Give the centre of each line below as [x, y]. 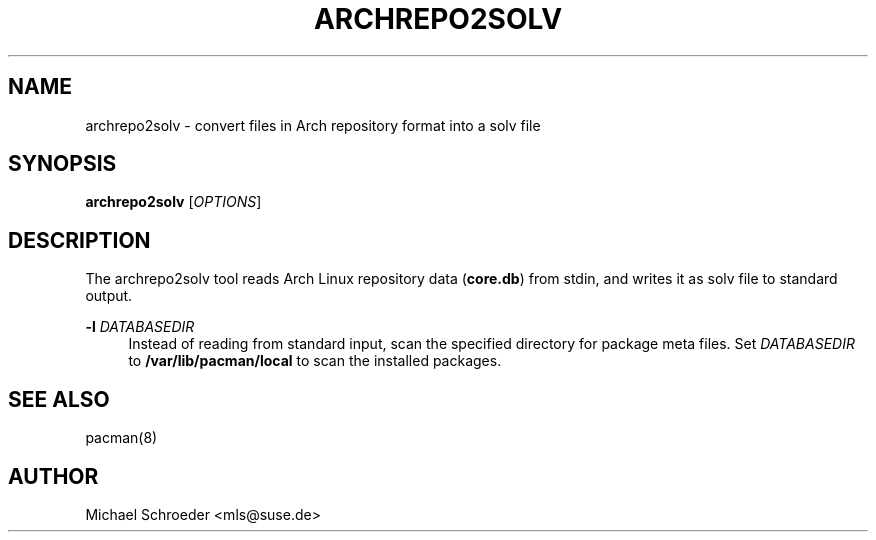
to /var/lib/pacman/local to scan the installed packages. [315, 361]
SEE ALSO [59, 399]
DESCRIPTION [79, 240]
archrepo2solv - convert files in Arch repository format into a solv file [313, 125]
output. [109, 296]
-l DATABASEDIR [140, 327]
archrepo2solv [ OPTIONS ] [173, 202]
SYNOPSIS [62, 164]
